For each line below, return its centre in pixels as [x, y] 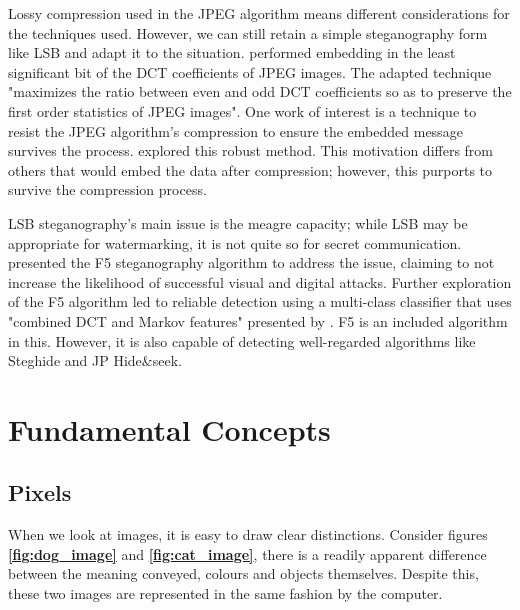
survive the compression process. [107, 189]
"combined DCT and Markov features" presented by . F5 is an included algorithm [258, 320]
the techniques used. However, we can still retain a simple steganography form [248, 32]
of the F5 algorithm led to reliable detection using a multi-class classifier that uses [260, 301]
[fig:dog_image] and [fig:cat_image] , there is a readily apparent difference [247, 553]
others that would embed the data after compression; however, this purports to [250, 169]
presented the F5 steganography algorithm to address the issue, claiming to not [251, 262]
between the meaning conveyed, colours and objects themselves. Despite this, [243, 573]
